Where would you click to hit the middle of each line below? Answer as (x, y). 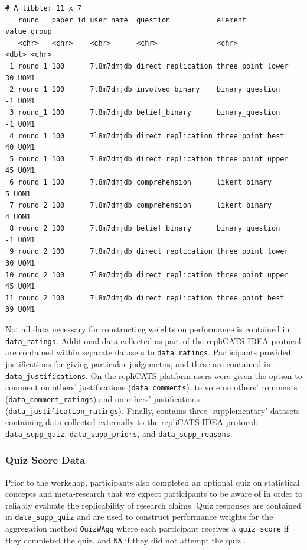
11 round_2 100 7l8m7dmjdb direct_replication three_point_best (145, 298)
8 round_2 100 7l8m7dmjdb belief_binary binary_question (145, 229)
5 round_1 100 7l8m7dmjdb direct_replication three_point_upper (149, 159)
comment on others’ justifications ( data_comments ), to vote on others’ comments (151, 387)
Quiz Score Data (45, 460)
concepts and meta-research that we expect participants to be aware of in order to (154, 494)
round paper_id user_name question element (132, 20)
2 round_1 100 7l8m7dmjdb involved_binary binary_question (145, 90)
